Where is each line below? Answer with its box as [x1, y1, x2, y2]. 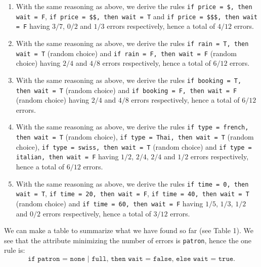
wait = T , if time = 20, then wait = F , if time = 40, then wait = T [16, 188, 249, 199]
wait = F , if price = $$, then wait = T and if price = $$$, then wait [16, 11, 257, 21]
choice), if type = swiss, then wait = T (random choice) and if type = [16, 141, 252, 152]
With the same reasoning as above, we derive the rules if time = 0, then [16, 178, 249, 189]
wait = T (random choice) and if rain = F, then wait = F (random [16, 48, 237, 58]
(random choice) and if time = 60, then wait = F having [16, 198, 203, 208]
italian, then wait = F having [16, 151, 119, 162]
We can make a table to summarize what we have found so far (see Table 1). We [4, 225, 253, 236]
